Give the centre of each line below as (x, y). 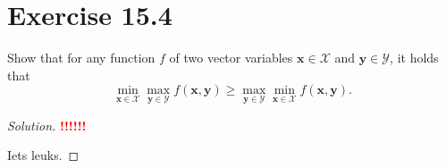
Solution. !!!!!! (47, 125)
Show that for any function (81, 58)
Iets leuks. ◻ (43, 155)
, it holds (414, 58)
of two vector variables (231, 58)
